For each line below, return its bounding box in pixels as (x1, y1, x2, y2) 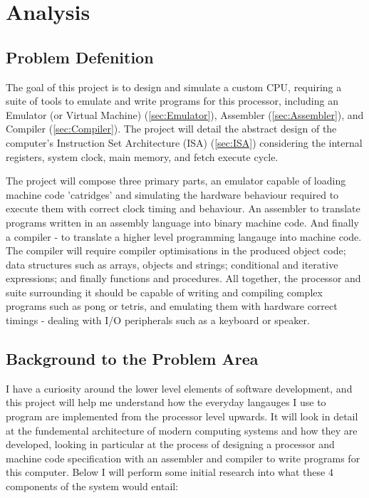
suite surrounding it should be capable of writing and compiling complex (6, 284, 323, 299)
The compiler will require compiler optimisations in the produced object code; (6, 243, 346, 258)
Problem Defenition (6, 46, 154, 68)
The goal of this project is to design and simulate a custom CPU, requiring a (6, 79, 342, 94)
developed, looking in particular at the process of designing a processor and (6, 437, 335, 452)
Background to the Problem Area (6, 348, 259, 370)
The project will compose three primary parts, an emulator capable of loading (6, 173, 346, 188)
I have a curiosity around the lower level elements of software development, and (6, 380, 353, 395)
